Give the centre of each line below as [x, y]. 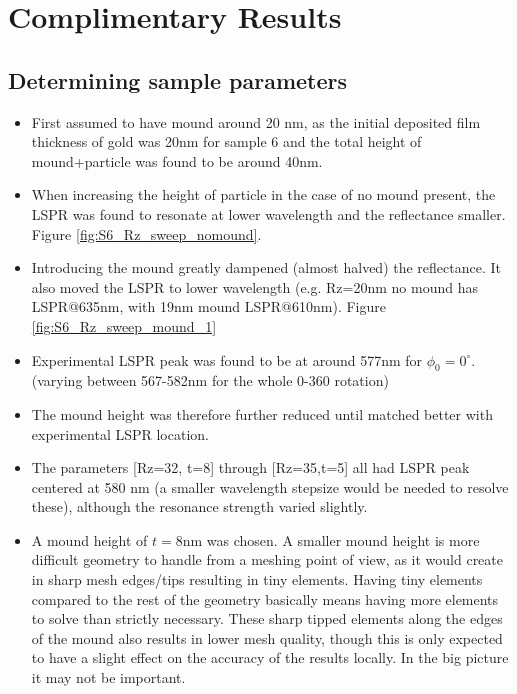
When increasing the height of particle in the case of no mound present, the [263, 194]
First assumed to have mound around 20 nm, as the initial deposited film [256, 121]
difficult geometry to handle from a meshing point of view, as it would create [267, 559]
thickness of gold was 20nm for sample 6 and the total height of [226, 141]
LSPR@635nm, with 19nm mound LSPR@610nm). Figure [208, 306]
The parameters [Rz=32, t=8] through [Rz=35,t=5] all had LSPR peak [250, 467]
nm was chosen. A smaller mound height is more [331, 539]
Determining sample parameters [178, 79]
